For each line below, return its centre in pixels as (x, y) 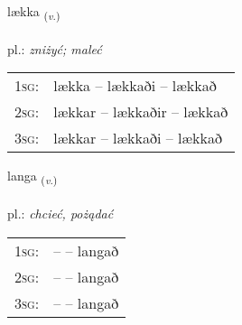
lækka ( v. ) (34, 12)
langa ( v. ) (33, 177)
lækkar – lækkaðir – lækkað (141, 112)
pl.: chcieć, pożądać (60, 214)
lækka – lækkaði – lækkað (135, 86)
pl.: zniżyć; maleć (55, 48)
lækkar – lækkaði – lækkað (138, 138)
